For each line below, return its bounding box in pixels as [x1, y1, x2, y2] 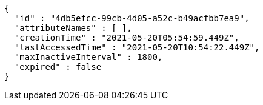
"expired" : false [14, 62, 102, 72]
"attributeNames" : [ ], [14, 23, 132, 33]
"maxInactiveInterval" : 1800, [14, 52, 163, 62]
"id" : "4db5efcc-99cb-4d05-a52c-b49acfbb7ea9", [14, 13, 250, 23]
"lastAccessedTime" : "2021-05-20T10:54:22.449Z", [14, 42, 260, 52]
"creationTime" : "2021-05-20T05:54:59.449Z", [14, 33, 239, 42]
